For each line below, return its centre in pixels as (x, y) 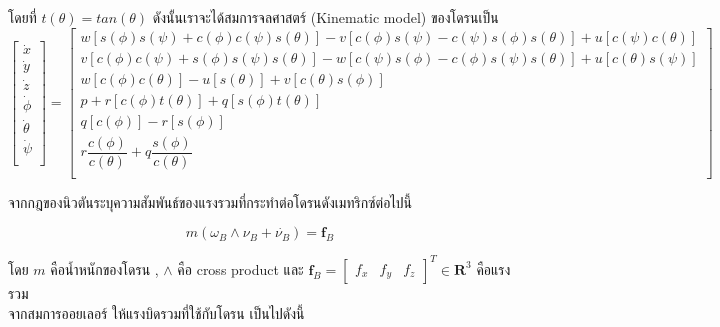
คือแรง (493, 268)
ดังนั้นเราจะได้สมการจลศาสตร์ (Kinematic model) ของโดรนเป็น (325, 17)
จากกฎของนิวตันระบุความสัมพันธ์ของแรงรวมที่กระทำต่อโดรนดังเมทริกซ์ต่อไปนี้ (210, 201)
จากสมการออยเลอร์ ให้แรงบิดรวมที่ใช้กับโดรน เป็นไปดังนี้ (156, 312)
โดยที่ (22, 17)
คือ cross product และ (240, 268)
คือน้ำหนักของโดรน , (104, 268)
